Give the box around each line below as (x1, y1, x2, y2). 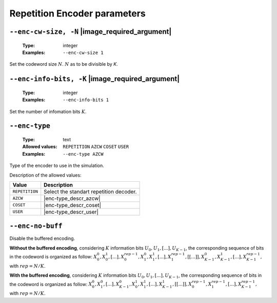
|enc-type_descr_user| (44, 208, 98, 215)
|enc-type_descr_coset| (44, 201, 102, 209)
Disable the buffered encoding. (9, 235, 75, 241)
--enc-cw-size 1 (63, 49, 104, 55)
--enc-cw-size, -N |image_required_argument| (9, 27, 172, 36)
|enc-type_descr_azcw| (44, 195, 101, 202)
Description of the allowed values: (9, 172, 82, 178)
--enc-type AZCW (63, 151, 104, 157)
